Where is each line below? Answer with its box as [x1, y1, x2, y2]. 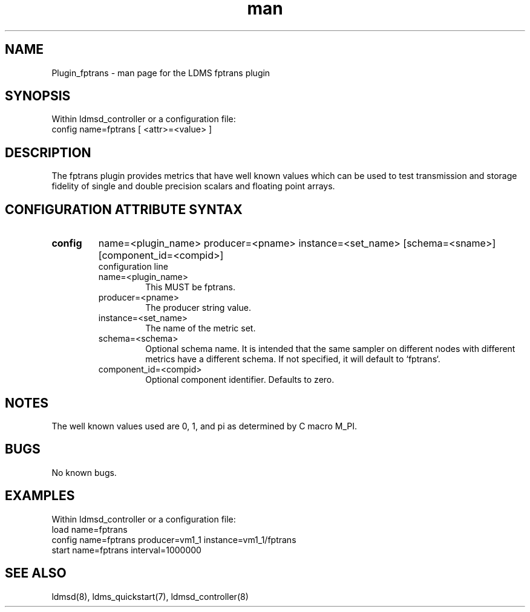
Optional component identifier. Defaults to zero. [145, 374, 335, 385]
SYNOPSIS [5, 88, 71, 104]
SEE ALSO [5, 565, 67, 581]
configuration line [98, 261, 168, 272]
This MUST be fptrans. [145, 282, 236, 293]
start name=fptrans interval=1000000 [51, 544, 201, 555]
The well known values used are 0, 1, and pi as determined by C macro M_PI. [51, 420, 358, 431]
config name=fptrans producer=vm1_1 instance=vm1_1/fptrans [51, 534, 296, 545]
